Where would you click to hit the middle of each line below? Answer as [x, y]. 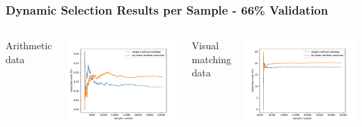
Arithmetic [29, 45]
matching [211, 59]
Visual [205, 45]
